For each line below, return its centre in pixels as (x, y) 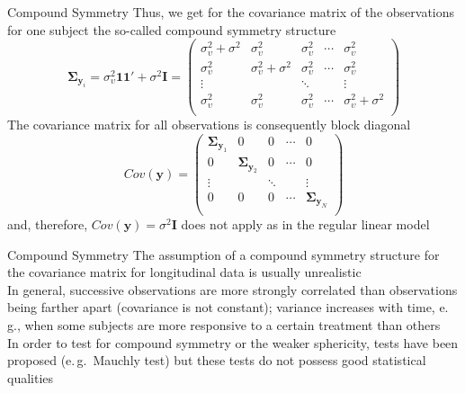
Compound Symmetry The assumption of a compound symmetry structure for (224, 254)
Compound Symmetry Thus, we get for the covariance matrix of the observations (231, 12)
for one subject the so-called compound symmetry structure (172, 29)
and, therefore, (48, 224)
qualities (31, 377)
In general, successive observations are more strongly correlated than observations (232, 289)
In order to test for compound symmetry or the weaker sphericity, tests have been (233, 342)
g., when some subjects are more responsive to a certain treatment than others (224, 325)
